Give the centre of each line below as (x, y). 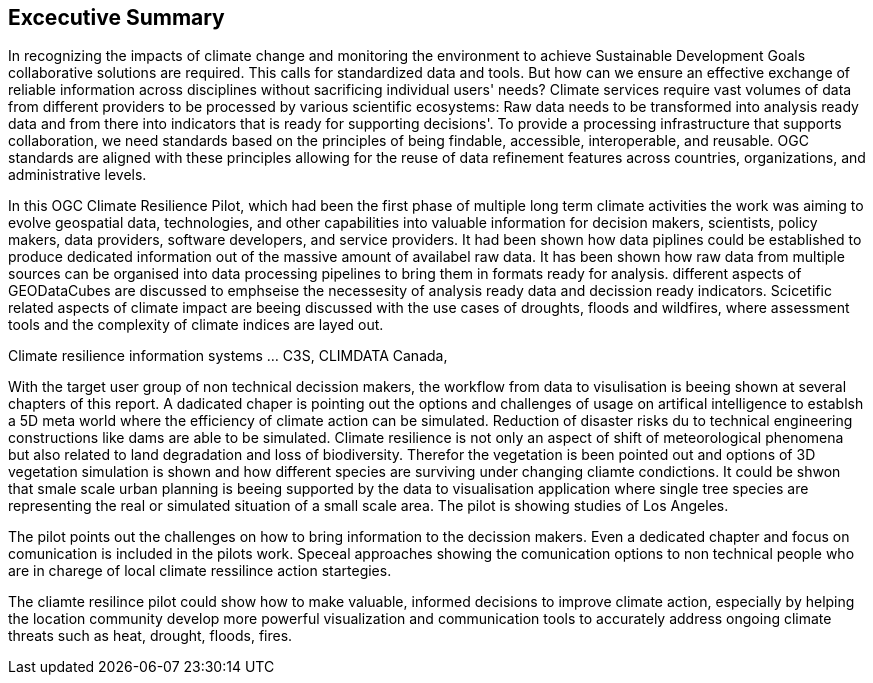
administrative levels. (77, 175)
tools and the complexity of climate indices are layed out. (196, 325)
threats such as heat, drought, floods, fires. (150, 636)
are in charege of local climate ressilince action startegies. (200, 571)
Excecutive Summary (116, 17)
